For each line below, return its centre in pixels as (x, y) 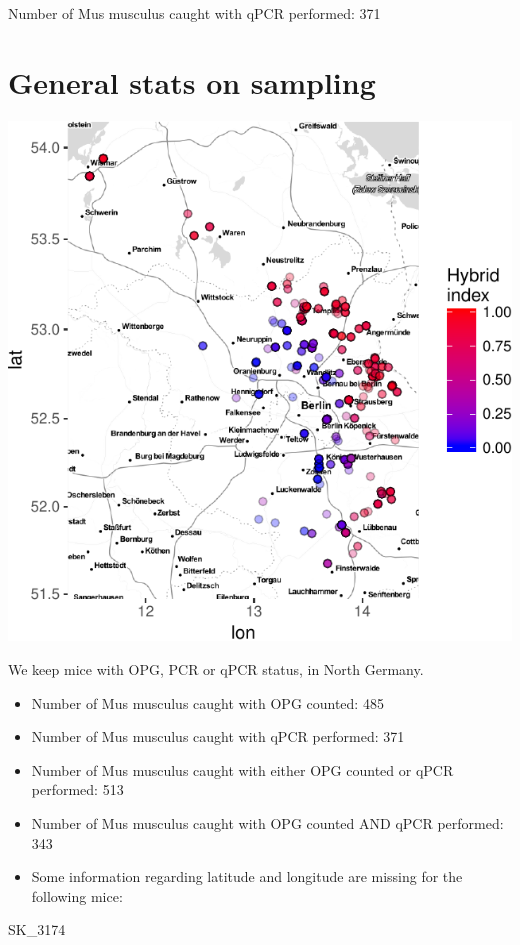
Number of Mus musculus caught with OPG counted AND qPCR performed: (267, 822)
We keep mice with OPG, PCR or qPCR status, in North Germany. (216, 669)
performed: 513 (77, 789)
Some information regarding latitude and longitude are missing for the (247, 876)
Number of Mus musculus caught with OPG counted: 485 (207, 702)
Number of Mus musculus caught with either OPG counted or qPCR (242, 769)
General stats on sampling (192, 81)
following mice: (77, 895)
